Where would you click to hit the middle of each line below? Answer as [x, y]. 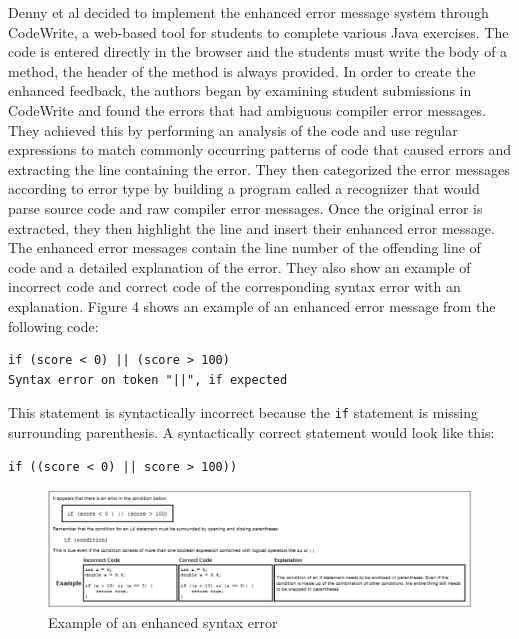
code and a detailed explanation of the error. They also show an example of [239, 266]
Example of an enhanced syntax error [163, 621]
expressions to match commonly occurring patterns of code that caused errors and [260, 149]
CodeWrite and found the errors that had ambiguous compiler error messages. [247, 109]
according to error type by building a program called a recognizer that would [244, 188]
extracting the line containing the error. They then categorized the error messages [259, 168]
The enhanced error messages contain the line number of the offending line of [244, 247]
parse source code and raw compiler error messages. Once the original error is [245, 207]
